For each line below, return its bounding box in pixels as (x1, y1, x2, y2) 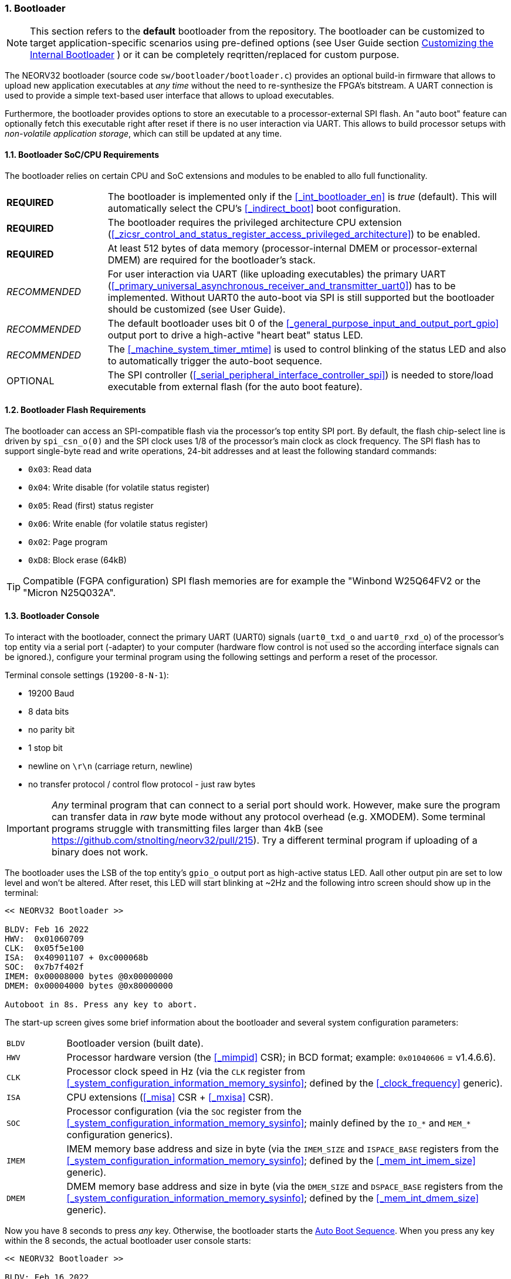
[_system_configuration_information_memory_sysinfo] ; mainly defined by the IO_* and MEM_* (66, 1117, 471, 1129)
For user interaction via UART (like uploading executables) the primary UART (107, 268, 446, 280)
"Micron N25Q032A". (23, 586, 116, 598)
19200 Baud (28, 688, 75, 699)
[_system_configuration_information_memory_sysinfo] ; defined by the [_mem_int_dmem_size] (66, 1192, 479, 1204)
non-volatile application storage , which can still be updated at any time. (5, 128, 282, 139)
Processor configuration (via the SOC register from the (66, 1105, 302, 1118)
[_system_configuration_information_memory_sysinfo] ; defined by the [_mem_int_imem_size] (66, 1155, 476, 1167)
